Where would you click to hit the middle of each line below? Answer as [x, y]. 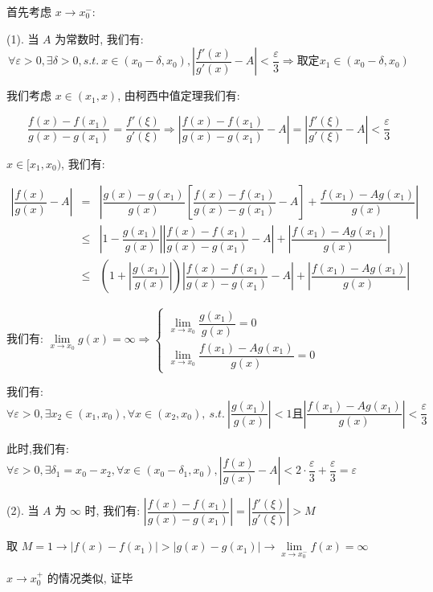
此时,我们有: [38, 448]
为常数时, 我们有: [99, 38]
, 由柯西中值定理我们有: [179, 95]
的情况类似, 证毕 [90, 577]
